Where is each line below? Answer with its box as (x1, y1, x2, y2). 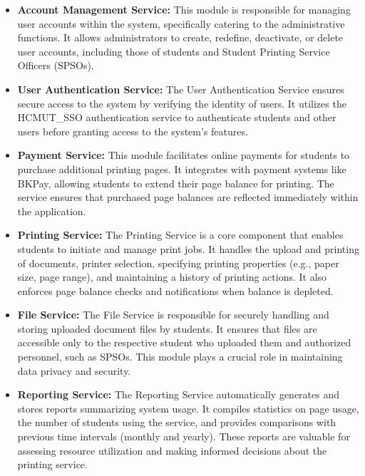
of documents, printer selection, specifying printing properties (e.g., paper (17, 255, 339, 270)
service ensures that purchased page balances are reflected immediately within (17, 190, 359, 205)
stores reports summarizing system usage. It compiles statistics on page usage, (17, 400, 359, 415)
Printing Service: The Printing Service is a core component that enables (17, 227, 344, 242)
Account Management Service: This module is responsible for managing (17, 2, 351, 16)
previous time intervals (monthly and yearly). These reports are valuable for (17, 429, 350, 444)
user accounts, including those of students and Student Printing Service (17, 43, 330, 58)
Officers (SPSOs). (17, 58, 94, 73)
